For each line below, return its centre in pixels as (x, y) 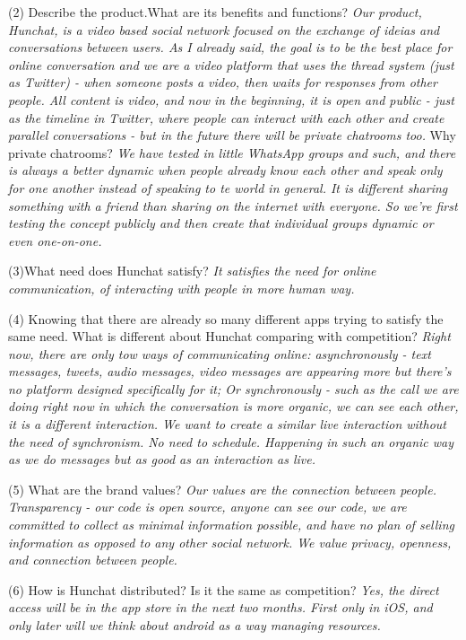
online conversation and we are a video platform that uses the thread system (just (231, 64)
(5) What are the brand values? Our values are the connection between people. (222, 489)
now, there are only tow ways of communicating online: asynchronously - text (220, 353)
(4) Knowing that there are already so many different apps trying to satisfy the (226, 318)
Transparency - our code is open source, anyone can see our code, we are (207, 507)
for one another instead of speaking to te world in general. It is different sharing (228, 187)
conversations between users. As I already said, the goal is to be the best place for (230, 47)
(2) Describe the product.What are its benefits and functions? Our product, (215, 12)
